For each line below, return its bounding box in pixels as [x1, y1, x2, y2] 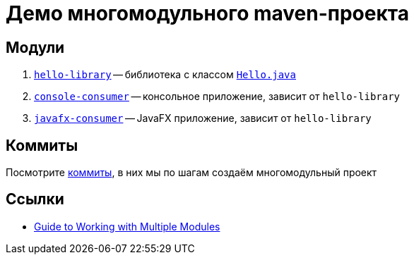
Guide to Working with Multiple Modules [34, 220, 220, 233]
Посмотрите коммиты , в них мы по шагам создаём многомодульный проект [6, 166, 377, 179]
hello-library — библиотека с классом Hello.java [34, 68, 296, 81]
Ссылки [6, 190, 64, 209]
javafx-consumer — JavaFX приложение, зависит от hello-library [34, 112, 372, 125]
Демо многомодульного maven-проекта [6, 1, 409, 25]
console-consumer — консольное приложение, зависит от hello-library [34, 90, 401, 103]
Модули [6, 38, 65, 56]
